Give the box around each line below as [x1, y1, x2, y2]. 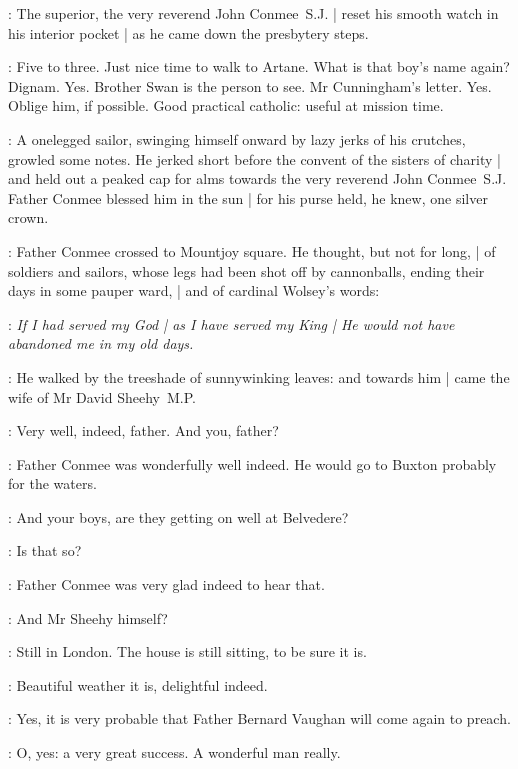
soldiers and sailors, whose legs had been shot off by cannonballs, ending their [8, 260, 485, 281]
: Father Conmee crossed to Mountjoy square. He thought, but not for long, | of [8, 240, 496, 261]
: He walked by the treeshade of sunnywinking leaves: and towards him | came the [8, 366, 510, 387]
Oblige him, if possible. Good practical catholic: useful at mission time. [8, 95, 444, 116]
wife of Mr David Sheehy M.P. [8, 386, 196, 407]
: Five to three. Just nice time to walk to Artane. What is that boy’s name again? [8, 56, 510, 77]
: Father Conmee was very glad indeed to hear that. [8, 574, 325, 595]
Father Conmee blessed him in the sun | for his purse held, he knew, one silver [8, 187, 488, 208]
